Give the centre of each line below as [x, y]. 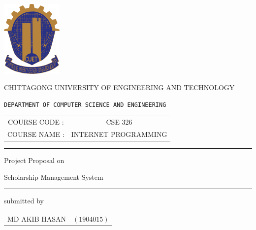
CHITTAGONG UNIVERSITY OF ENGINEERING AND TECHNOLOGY [119, 87]
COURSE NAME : [36, 134]
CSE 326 [119, 122]
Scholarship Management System [54, 177]
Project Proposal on [34, 160]
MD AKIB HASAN [37, 218]
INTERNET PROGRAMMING [119, 134]
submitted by [24, 201]
